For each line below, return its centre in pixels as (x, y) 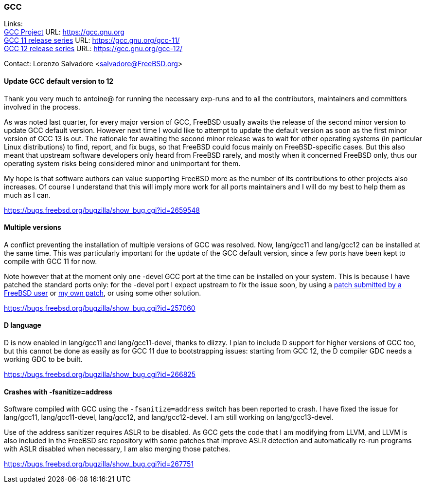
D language (23, 325)
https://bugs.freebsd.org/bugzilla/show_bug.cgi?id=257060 (100, 308)
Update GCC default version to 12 (59, 81)
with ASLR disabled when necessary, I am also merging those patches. (117, 449)
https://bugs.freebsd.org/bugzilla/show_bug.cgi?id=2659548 (102, 210)
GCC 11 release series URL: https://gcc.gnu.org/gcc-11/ (92, 40)
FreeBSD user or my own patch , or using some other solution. (103, 293)
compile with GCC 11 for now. (51, 261)
